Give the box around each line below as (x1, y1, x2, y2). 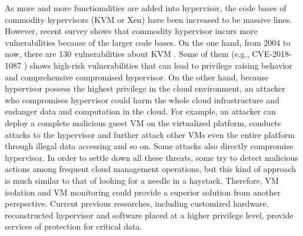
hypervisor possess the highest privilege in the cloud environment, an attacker (5, 82, 285, 95)
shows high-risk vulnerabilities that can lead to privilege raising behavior (29, 59, 292, 71)
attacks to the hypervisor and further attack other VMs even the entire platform (5, 128, 295, 140)
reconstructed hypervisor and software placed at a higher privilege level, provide (5, 208, 294, 221)
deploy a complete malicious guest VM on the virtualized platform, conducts (5, 116, 281, 129)
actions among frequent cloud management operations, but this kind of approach (5, 163, 297, 175)
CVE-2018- (252, 48, 292, 60)
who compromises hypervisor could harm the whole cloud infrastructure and (5, 93, 279, 106)
